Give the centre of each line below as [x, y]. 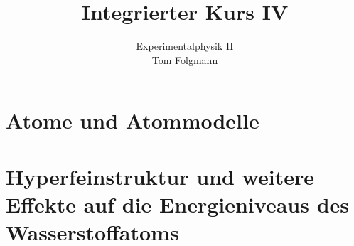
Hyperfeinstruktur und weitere [160, 176]
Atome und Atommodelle [133, 121]
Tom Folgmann [185, 59]
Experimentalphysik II [185, 46]
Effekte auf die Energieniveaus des [178, 204]
